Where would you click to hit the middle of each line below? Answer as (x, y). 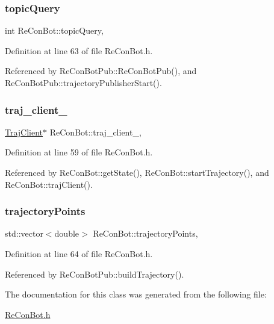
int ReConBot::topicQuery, (54, 30)
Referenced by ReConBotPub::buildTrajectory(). (95, 274)
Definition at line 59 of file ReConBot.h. (79, 152)
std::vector (24, 233)
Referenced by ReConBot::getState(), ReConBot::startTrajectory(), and (137, 172)
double (67, 233)
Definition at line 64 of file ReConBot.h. (79, 254)
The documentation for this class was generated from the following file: (136, 294)
